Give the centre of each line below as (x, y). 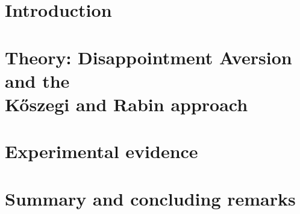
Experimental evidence (102, 151)
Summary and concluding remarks (150, 198)
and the (37, 80)
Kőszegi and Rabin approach (127, 104)
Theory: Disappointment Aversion (148, 57)
